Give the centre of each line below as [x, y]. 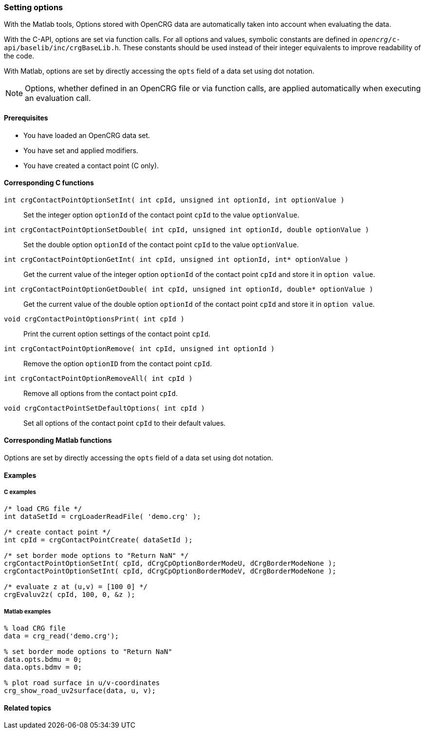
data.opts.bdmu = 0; [43, 660]
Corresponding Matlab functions [58, 440]
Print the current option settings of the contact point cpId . [117, 334]
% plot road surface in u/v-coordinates [82, 683]
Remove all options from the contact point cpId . [101, 393]
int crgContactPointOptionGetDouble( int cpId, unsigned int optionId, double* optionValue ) [189, 289]
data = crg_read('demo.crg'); [62, 636]
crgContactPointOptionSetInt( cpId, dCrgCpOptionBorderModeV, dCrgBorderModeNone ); [170, 571]
